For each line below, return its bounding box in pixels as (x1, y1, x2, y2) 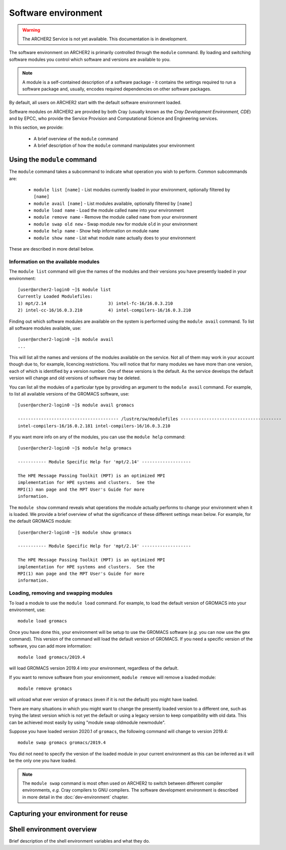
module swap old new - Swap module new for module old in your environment (33, 221, 198, 227)
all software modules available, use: (9, 325, 81, 331)
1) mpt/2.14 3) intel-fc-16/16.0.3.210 (18, 300, 173, 306)
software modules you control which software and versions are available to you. (9, 57, 171, 62)
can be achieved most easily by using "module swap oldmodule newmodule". (9, 719, 166, 725)
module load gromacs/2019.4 (18, 654, 85, 660)
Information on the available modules (9, 258, 100, 265)
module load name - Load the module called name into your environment (33, 207, 184, 213)
